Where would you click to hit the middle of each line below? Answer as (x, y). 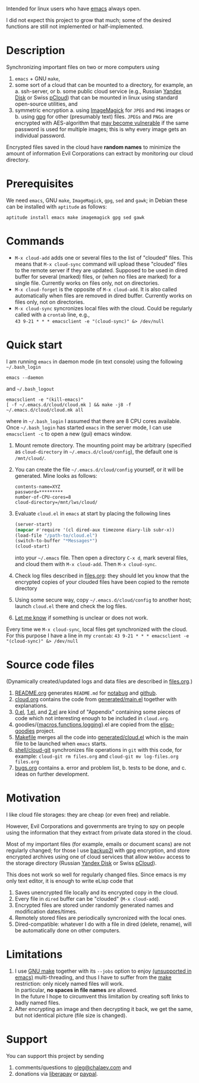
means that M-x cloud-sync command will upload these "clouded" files (101, 264)
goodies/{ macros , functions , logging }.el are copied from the (87, 725)
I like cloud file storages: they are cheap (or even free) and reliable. (88, 815)
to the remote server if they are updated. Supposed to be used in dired (101, 270)
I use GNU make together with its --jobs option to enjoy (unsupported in (103, 971)
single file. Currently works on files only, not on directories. (87, 283)
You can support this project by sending (55, 1056)
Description (36, 51)
